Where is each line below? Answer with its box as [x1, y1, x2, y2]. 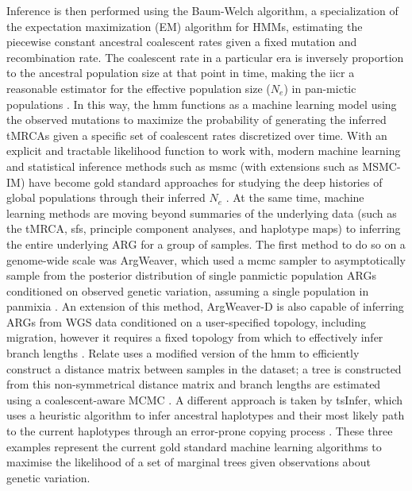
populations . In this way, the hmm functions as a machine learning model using [6, 95, 397, 112]
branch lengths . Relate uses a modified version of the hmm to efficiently [6, 345, 360, 361]
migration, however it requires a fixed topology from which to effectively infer [6, 329, 383, 346]
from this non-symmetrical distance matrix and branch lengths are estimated [6, 376, 381, 392]
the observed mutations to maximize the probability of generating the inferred [6, 111, 387, 128]
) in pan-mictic [283, 79, 356, 96]
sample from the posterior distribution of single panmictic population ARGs [6, 267, 376, 284]
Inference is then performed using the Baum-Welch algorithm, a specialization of [6, 2, 399, 18]
